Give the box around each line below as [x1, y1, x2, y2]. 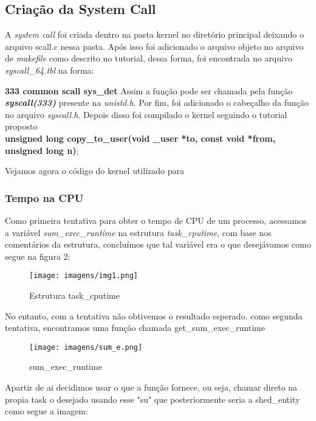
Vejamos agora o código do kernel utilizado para [5, 164, 184, 177]
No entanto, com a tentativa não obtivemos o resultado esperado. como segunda [5, 309, 303, 322]
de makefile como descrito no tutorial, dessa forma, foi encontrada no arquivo [5, 52, 292, 64]
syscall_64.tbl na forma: [5, 63, 94, 76]
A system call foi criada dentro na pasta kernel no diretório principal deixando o [5, 28, 304, 41]
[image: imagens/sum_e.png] [29, 343, 143, 352]
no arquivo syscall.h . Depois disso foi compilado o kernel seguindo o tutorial [5, 108, 287, 120]
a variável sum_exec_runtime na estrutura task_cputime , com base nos [5, 226, 272, 238]
